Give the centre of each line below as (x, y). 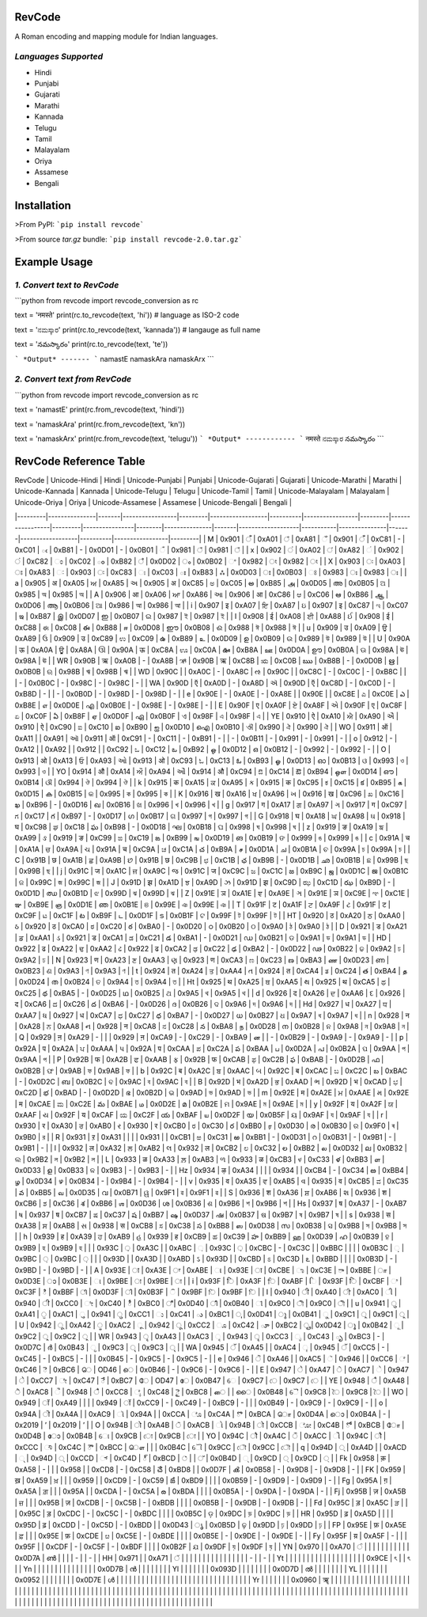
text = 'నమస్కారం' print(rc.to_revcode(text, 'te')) (91, 344)
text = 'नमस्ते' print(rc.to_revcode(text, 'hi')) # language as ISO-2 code (127, 315)
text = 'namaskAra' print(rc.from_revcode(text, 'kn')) (100, 424)
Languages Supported (59, 57)
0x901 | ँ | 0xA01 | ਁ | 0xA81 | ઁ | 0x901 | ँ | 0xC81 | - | (313, 539)
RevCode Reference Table (80, 461)
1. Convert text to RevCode (67, 285)
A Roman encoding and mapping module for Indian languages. (116, 36)
